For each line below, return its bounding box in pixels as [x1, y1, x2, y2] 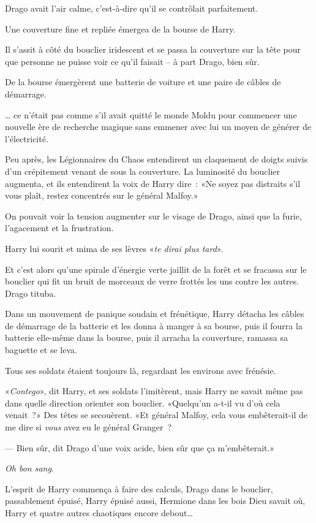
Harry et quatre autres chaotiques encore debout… [5, 506, 193, 519]
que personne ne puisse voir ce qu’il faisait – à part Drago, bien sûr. [5, 55, 260, 67]
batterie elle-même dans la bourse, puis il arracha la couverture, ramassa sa [5, 331, 288, 344]
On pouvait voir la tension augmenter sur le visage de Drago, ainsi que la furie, [5, 209, 302, 222]
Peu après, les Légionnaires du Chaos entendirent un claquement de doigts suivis [5, 153, 308, 166]
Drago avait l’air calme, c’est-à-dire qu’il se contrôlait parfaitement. [5, 2, 258, 14]
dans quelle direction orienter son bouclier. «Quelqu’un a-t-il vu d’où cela [5, 396, 280, 409]
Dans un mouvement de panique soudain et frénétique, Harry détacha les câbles [5, 307, 304, 320]
